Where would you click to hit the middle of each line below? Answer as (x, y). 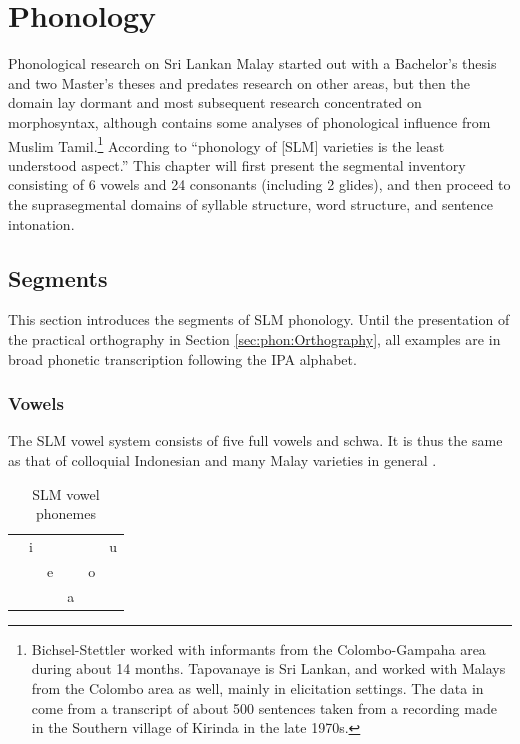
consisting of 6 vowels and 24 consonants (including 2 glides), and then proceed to (259, 184)
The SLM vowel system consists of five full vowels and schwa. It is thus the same (255, 440)
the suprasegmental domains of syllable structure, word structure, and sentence (250, 203)
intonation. (41, 223)
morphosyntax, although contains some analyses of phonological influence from (249, 121)
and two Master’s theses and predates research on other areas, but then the (239, 82)
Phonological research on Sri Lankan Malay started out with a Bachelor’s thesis (252, 63)
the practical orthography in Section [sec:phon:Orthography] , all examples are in (254, 338)
